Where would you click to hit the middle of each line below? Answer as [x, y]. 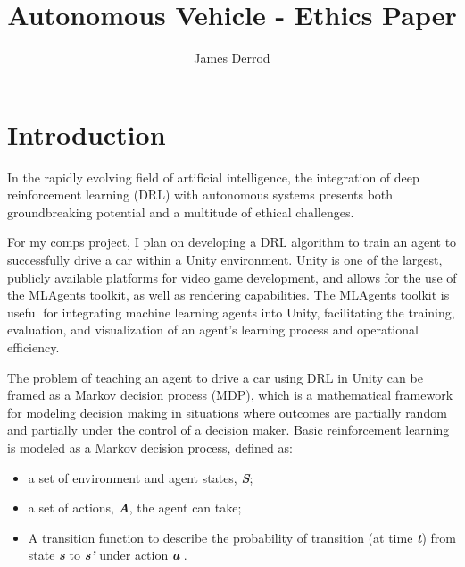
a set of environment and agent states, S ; [141, 477]
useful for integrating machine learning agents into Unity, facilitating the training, [231, 312]
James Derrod [232, 58]
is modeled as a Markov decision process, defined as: [150, 447]
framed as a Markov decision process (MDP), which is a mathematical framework [230, 395]
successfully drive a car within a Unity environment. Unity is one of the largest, [225, 260]
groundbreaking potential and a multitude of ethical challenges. [181, 212]
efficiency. [33, 347]
